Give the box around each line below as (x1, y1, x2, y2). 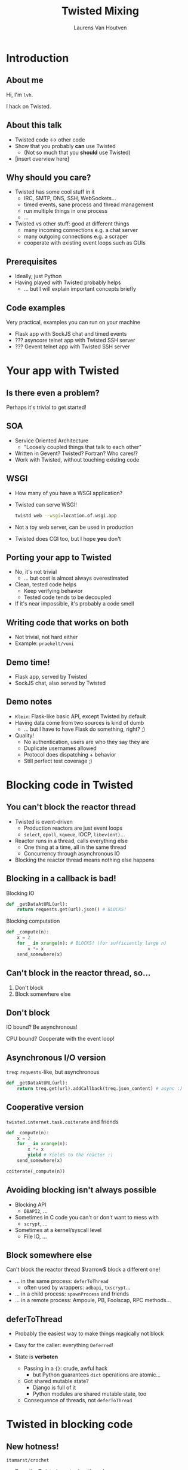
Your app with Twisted (6, 364, 119, 378)
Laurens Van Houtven (73, 24, 127, 31)
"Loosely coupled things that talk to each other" (23, 443, 142, 450)
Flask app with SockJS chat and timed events (14, 330, 127, 337)
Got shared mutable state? (23, 1378, 89, 1385)
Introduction (6, 51, 69, 65)
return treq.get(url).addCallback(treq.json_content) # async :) (17, 1086, 183, 1092)
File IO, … (23, 1233, 47, 1240)
